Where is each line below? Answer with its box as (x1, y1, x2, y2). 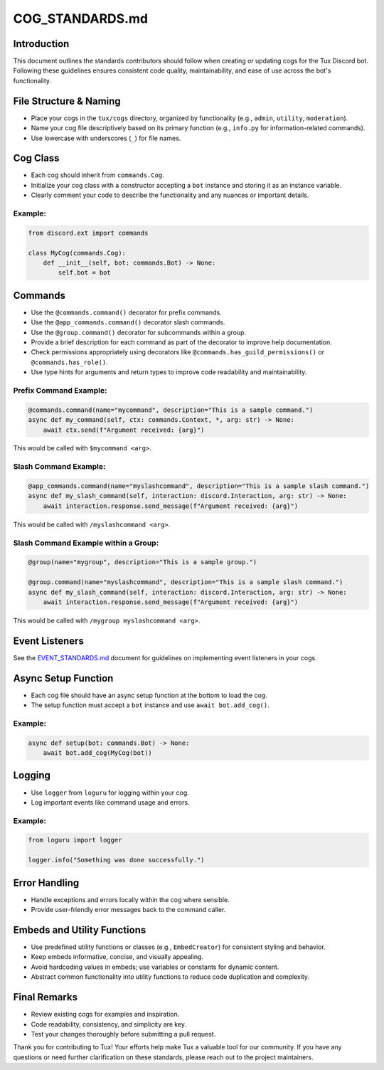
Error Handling (13, 876, 80, 889)
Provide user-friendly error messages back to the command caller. (31, 906, 226, 914)
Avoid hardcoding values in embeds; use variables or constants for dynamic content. (31, 963, 279, 971)
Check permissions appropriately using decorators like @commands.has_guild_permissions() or (31, 348, 325, 356)
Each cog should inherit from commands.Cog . (31, 171, 165, 179)
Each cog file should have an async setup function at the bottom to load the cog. (31, 691, 267, 699)
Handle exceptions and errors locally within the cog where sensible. (31, 895, 230, 904)
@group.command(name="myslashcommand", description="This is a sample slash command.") (28, 578, 343, 586)
